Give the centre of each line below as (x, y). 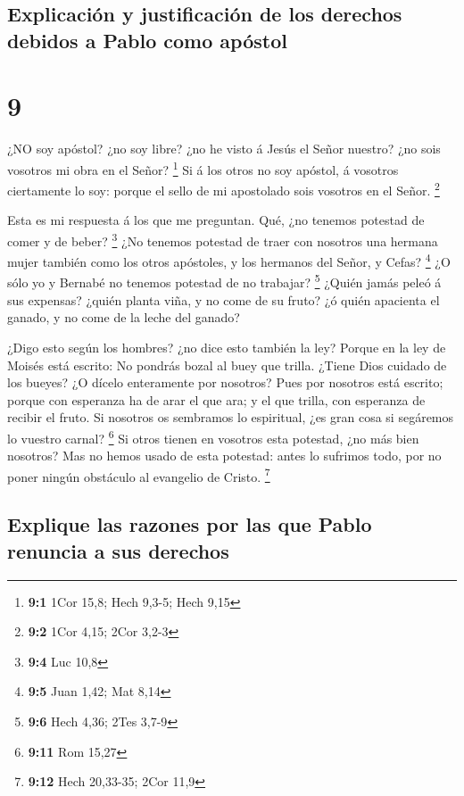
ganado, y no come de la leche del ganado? (124, 317)
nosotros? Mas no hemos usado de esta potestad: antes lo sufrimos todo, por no (224, 456)
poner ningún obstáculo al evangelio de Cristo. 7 (139, 475)
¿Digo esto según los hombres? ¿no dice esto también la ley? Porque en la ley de (227, 347)
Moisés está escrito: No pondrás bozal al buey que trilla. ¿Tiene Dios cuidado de (227, 365)
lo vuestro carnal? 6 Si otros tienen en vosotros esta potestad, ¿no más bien (213, 436)
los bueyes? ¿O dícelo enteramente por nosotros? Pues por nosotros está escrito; (225, 382)
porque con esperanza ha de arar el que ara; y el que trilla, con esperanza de (216, 399)
